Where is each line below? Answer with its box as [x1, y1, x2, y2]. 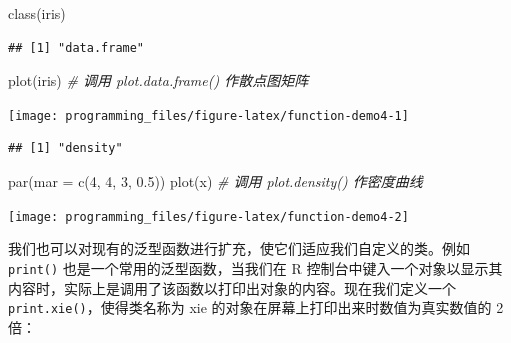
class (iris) [8, 3, 66, 23]
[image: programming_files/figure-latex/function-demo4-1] [8, 108, 409, 123]
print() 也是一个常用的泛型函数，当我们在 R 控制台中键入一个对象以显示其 [8, 257, 503, 278]
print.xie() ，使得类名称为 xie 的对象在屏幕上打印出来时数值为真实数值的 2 [8, 297, 504, 318]
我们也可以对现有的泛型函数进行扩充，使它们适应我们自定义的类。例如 [8, 238, 470, 259]
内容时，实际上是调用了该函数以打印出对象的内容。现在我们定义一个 [8, 277, 456, 298]
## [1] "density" [8, 141, 123, 156]
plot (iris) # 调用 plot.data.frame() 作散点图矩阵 [8, 70, 309, 91]
